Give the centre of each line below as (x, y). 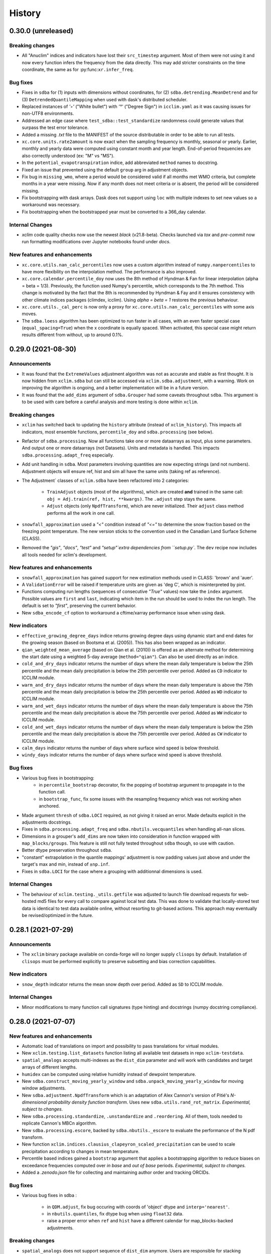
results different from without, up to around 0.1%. (73, 335)
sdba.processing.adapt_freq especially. (68, 455)
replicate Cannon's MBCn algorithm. (59, 1123)
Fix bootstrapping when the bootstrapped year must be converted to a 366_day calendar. (114, 212)
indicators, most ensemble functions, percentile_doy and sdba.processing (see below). (118, 432)
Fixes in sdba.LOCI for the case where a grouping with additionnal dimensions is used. (112, 871)
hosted (29, 901)
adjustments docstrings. (47, 822)
